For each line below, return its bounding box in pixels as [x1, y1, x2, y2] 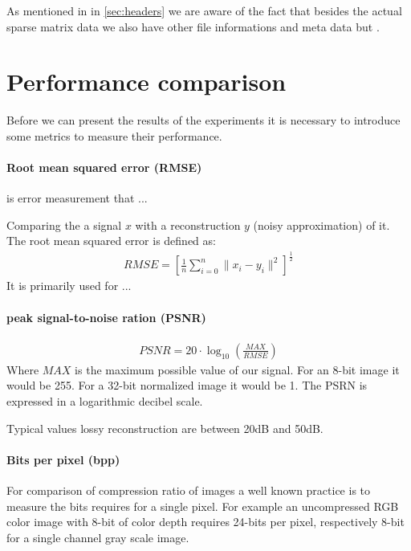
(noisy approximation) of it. [253, 216, 390, 233]
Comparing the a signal [6, 216, 122, 233]
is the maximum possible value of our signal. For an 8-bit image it [75, 361, 400, 378]
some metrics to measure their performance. [6, 127, 222, 144]
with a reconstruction [135, 216, 241, 233]
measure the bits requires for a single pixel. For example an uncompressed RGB [6, 497, 399, 514]
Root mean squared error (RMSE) [6, 159, 202, 176]
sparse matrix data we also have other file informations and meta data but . [6, 18, 380, 35]
